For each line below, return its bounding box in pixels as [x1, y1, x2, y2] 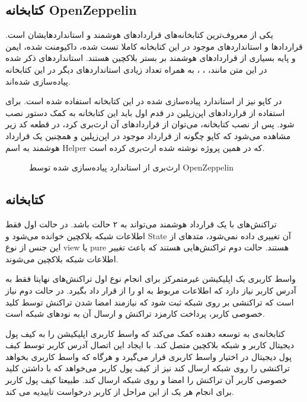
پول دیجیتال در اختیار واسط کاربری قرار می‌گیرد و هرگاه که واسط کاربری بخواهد [5, 350, 292, 362]
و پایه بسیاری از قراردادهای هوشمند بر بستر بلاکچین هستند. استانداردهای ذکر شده [5, 52, 296, 64]
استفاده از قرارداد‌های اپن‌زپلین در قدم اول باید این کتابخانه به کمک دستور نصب [5, 106, 285, 118]
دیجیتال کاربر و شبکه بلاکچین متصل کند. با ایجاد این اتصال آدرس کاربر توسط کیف [5, 339, 295, 351]
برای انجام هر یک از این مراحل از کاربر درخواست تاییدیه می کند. [5, 385, 234, 397]
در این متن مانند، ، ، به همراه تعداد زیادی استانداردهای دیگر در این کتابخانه [5, 63, 267, 75]
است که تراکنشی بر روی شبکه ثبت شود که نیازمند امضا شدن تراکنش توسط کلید [5, 295, 294, 308]
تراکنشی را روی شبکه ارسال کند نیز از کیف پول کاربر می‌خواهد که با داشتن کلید [5, 362, 290, 374]
